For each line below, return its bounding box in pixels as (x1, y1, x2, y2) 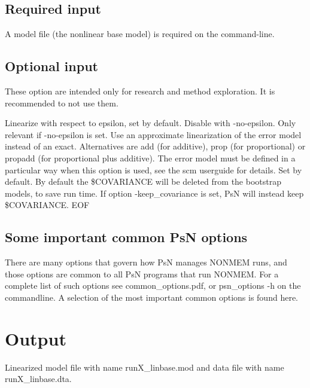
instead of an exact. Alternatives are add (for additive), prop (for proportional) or (5, 140, 306, 152)
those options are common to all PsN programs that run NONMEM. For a (5, 267, 279, 280)
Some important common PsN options (5, 228, 248, 246)
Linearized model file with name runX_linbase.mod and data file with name (5, 360, 284, 373)
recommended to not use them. (5, 96, 118, 109)
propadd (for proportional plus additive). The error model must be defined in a (5, 151, 296, 164)
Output (5, 326, 66, 350)
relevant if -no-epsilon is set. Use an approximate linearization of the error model (5, 128, 302, 140)
